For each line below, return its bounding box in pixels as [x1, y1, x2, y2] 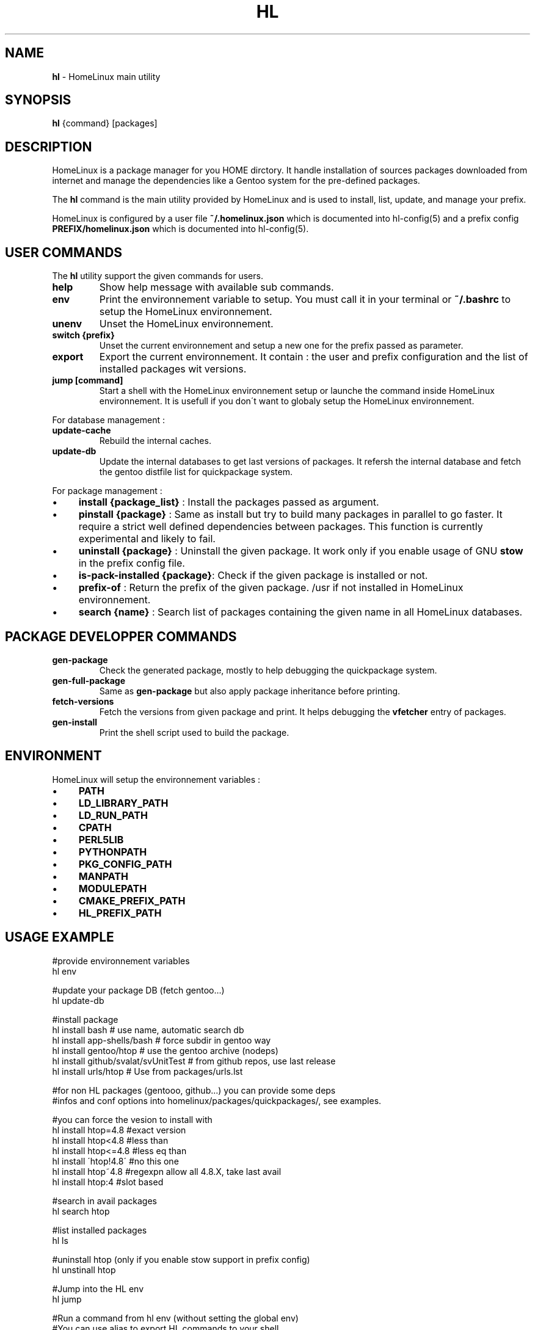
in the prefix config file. [78, 557, 185, 570]
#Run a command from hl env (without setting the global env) [52, 1312, 299, 1323]
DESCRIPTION [5, 139, 92, 154]
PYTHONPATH [78, 845, 147, 858]
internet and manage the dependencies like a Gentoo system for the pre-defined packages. [52, 175, 420, 186]
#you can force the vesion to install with [52, 1114, 213, 1125]
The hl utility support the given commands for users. [52, 271, 263, 282]
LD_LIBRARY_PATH [78, 796, 169, 809]
